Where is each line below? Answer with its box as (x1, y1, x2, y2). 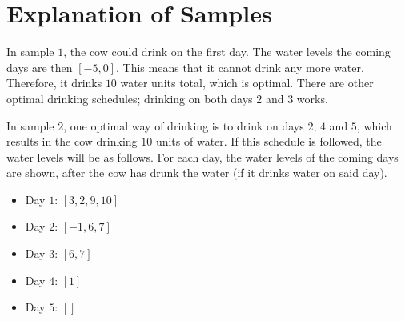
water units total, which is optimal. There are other (120, 74, 374, 91)
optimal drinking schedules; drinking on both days (6, 90, 253, 106)
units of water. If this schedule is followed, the (155, 133, 382, 150)
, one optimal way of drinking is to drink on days (63, 117, 304, 134)
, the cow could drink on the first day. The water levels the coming (63, 43, 391, 60)
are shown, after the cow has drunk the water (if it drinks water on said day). (6, 164, 387, 181)
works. (296, 90, 328, 106)
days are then (6, 58, 73, 75)
